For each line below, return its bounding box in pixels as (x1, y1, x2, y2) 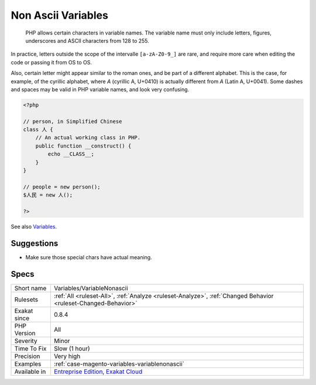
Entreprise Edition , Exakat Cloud (53, 367, 143, 376)
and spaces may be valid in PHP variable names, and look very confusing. (11, 85, 190, 93)
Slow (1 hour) (53, 344, 90, 352)
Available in (14, 367, 46, 376)
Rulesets (14, 295, 38, 304)
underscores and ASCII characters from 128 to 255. (25, 37, 149, 44)
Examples (14, 360, 42, 368)
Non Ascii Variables (11, 9, 108, 22)
